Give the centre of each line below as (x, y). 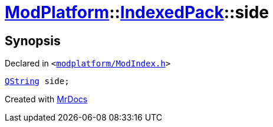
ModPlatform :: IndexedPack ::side (137, 12)
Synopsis (33, 41)
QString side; (37, 81)
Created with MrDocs (46, 99)
